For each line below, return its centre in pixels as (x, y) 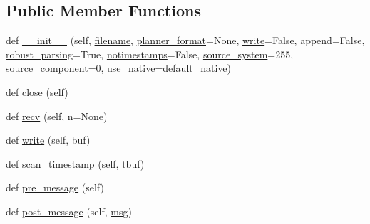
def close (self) (37, 91)
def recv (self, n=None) (57, 116)
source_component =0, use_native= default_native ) (119, 68)
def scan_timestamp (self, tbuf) (75, 163)
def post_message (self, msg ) (69, 211)
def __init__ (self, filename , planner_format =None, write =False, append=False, (185, 40)
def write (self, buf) (48, 140)
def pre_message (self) (55, 187)
